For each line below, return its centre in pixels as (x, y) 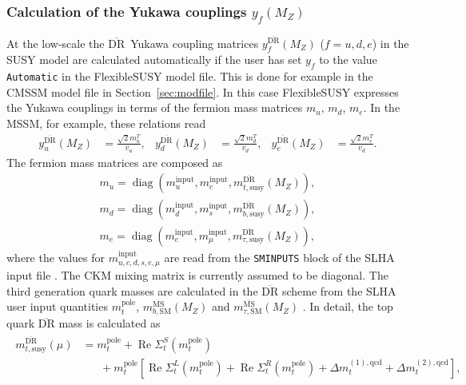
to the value (348, 60)
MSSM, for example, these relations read (106, 123)
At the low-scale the (56, 43)
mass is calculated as (110, 323)
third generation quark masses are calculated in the (132, 290)
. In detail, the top (348, 306)
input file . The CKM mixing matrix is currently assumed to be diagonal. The (197, 274)
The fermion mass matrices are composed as (115, 162)
